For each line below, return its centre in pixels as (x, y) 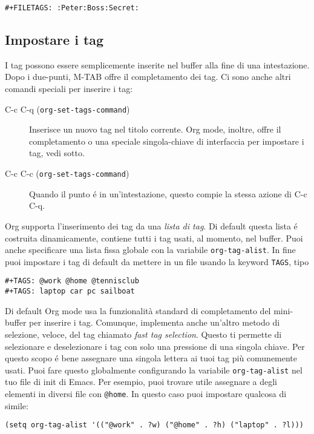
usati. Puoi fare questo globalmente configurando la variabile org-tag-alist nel (154, 370)
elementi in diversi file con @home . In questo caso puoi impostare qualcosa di (146, 393)
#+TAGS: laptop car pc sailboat (70, 291)
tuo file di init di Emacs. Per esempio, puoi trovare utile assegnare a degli (141, 382)
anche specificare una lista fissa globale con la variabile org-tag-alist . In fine (150, 250)
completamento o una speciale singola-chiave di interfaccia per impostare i (167, 141)
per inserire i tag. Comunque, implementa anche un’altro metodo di (155, 322)
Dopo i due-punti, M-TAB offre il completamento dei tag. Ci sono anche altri (148, 77)
